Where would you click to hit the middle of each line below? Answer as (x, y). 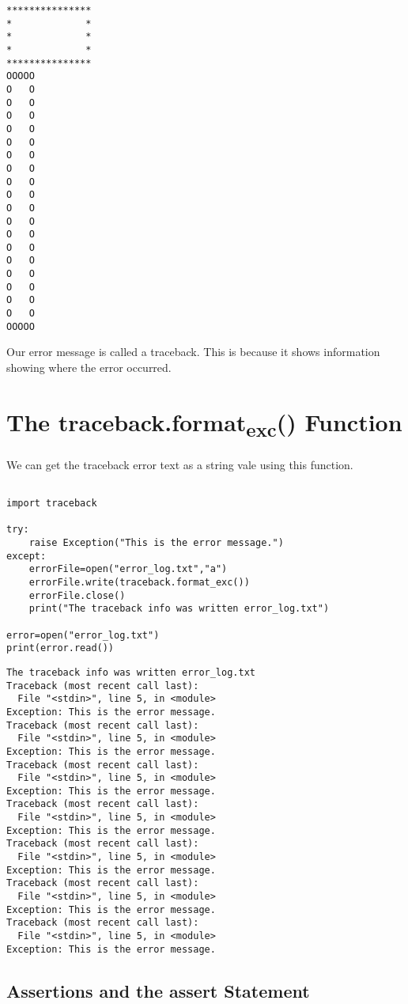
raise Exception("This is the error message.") (156, 543)
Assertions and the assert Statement (158, 990)
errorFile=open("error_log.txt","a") (128, 569)
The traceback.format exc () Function (204, 424)
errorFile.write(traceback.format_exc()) (139, 582)
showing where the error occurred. (89, 367)
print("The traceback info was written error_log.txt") (179, 609)
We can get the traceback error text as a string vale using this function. (180, 464)
